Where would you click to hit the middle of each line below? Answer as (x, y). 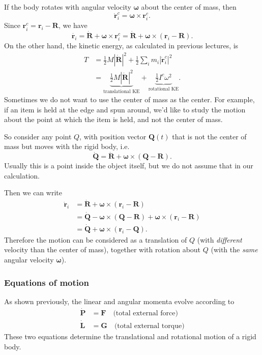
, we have (73, 25)
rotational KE (164, 89)
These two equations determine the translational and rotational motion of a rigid (130, 336)
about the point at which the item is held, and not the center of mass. (113, 119)
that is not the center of (209, 136)
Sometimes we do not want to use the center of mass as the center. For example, (129, 99)
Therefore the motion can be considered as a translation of (96, 239)
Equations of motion (47, 282)
